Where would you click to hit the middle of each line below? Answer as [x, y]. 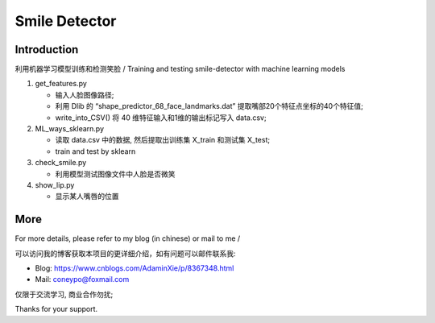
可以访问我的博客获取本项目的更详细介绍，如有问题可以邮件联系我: [126, 253]
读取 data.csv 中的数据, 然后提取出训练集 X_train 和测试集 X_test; [162, 140]
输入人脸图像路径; [85, 95]
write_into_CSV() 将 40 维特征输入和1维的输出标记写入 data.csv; [161, 118]
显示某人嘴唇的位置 [87, 197]
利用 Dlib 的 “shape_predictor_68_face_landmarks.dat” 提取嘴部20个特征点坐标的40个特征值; [209, 106]
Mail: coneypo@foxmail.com [82, 280]
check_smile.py [61, 163]
